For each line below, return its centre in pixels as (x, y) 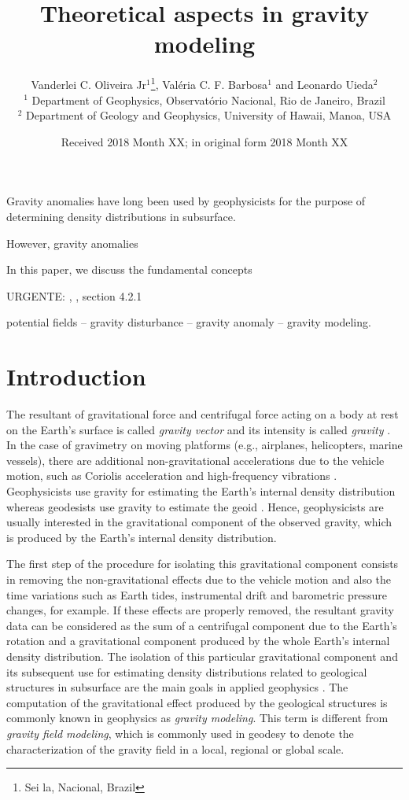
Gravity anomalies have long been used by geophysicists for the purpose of (186, 201)
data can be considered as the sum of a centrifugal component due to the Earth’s (202, 625)
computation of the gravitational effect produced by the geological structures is (197, 702)
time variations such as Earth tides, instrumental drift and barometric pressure (197, 594)
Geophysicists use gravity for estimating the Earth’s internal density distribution (201, 491)
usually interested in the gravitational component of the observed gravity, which (199, 522)
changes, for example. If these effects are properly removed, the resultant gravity (200, 610)
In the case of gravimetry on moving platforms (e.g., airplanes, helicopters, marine (204, 445)
